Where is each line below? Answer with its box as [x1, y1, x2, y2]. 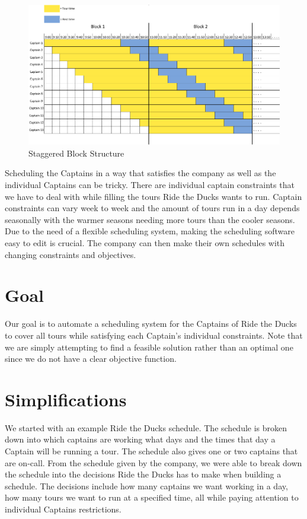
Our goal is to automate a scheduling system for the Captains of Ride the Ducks [5, 317, 297, 330]
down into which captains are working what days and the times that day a [5, 433, 276, 445]
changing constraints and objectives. [5, 248, 136, 260]
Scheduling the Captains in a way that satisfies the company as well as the [5, 167, 276, 179]
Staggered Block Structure [28, 147, 124, 159]
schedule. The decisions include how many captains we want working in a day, [5, 479, 288, 492]
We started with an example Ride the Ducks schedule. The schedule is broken [5, 421, 287, 434]
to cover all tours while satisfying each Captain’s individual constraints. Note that [5, 329, 303, 341]
